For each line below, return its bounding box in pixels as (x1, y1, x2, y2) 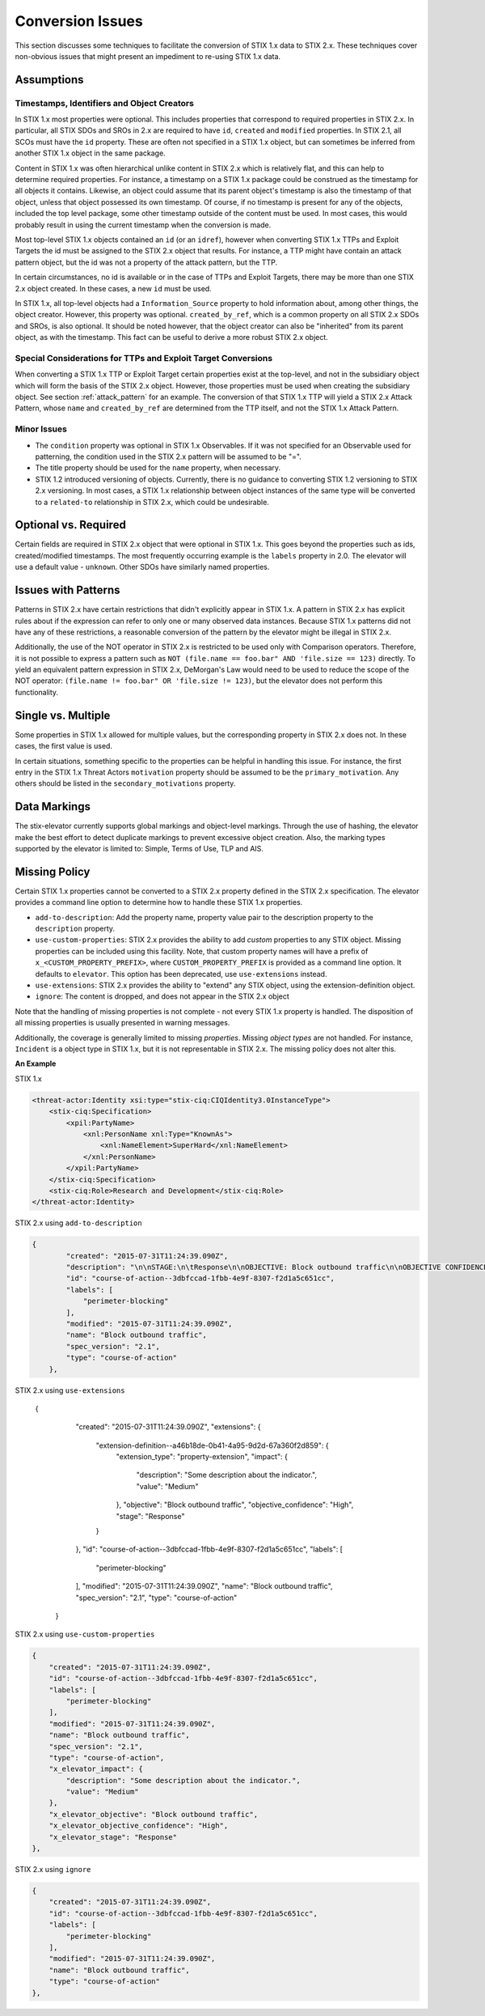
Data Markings (15, 800, 91, 813)
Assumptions (15, 73, 84, 87)
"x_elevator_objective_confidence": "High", (48, 1821, 229, 1831)
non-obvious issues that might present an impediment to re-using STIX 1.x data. (15, 51, 281, 61)
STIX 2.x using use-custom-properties (15, 1629, 155, 1639)
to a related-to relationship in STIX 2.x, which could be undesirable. (35, 497, 270, 507)
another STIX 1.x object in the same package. (15, 148, 166, 158)
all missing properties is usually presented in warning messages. (15, 1018, 230, 1028)
